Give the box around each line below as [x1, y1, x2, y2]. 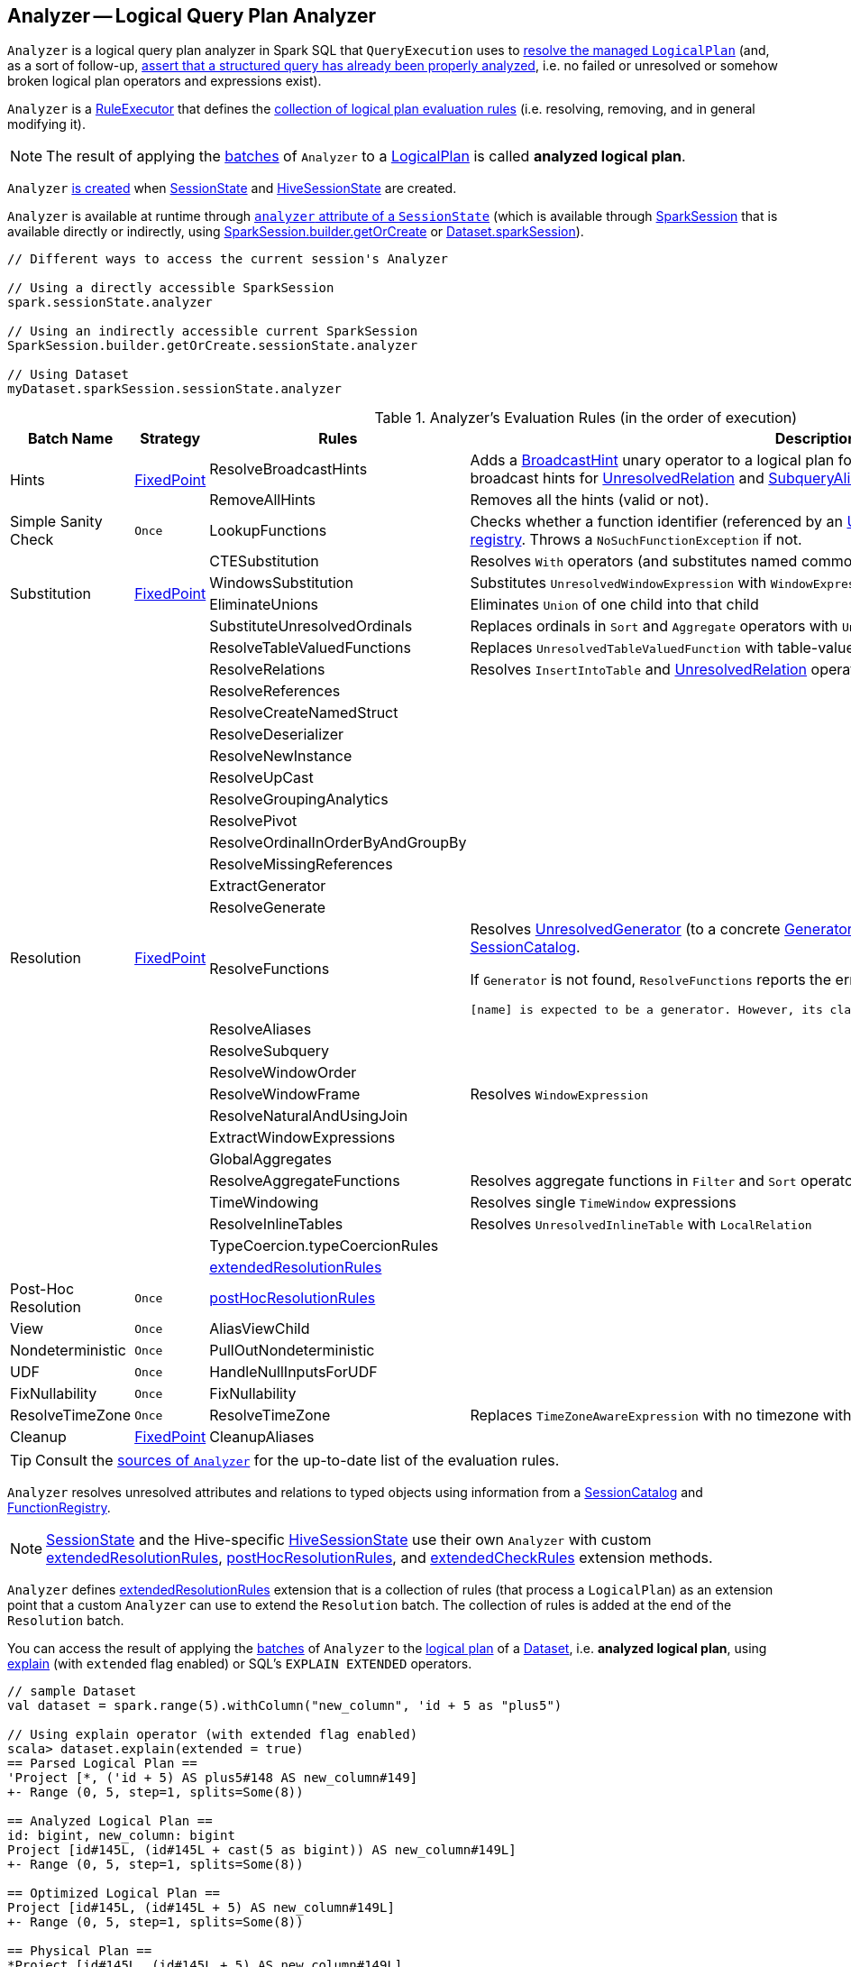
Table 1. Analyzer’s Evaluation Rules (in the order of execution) [374, 409, 798, 427]
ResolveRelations [209, 660, 325, 679]
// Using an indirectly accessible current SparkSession [7, 324, 418, 339]
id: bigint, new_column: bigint [7, 1828, 235, 1843]
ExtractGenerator [209, 877, 326, 896]
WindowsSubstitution [209, 574, 353, 593]
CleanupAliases [209, 1428, 315, 1447]
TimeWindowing [209, 1193, 319, 1212]
